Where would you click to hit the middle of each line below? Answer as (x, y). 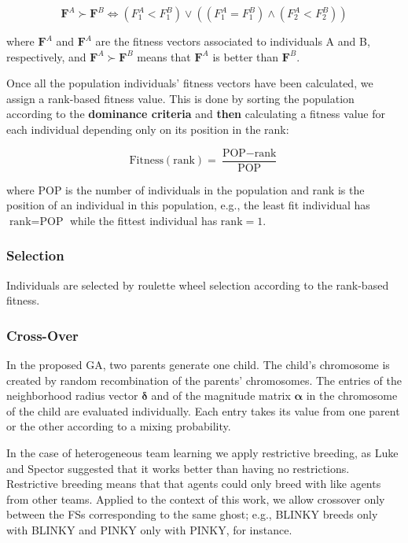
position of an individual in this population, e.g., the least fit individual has (188, 205)
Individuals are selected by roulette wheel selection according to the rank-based (198, 284)
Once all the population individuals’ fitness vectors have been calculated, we (190, 83)
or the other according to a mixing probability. (119, 426)
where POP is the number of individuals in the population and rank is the (186, 189)
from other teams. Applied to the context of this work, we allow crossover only (196, 499)
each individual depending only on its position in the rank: (148, 129)
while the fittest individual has (143, 220)
